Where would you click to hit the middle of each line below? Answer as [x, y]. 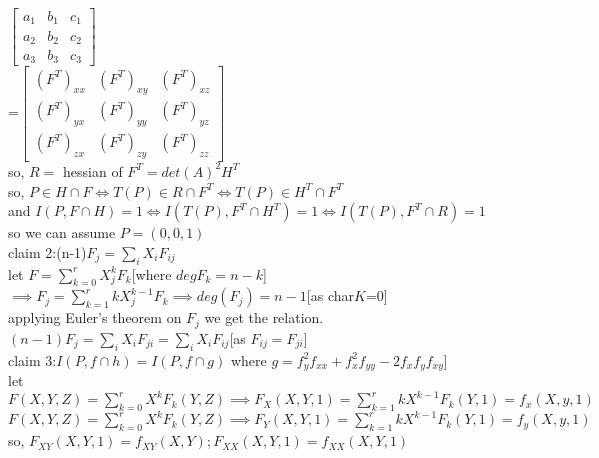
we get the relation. [264, 317]
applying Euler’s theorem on [95, 317]
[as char [330, 295]
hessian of [93, 170]
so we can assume [62, 232]
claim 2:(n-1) [47, 251]
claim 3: [32, 359]
